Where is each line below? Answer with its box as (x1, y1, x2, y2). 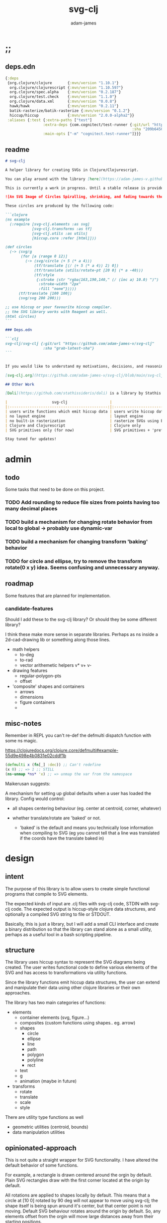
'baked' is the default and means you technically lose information (19, 824, 154, 830)
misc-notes (5, 719, 42, 728)
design (5, 852, 34, 864)
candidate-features (5, 605, 54, 612)
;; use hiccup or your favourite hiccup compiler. (5, 304, 112, 310)
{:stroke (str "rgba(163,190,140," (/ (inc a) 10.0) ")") (36, 277, 159, 282)
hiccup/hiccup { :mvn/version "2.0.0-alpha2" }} (9, 113, 135, 118)
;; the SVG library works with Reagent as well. (5, 309, 108, 314)
